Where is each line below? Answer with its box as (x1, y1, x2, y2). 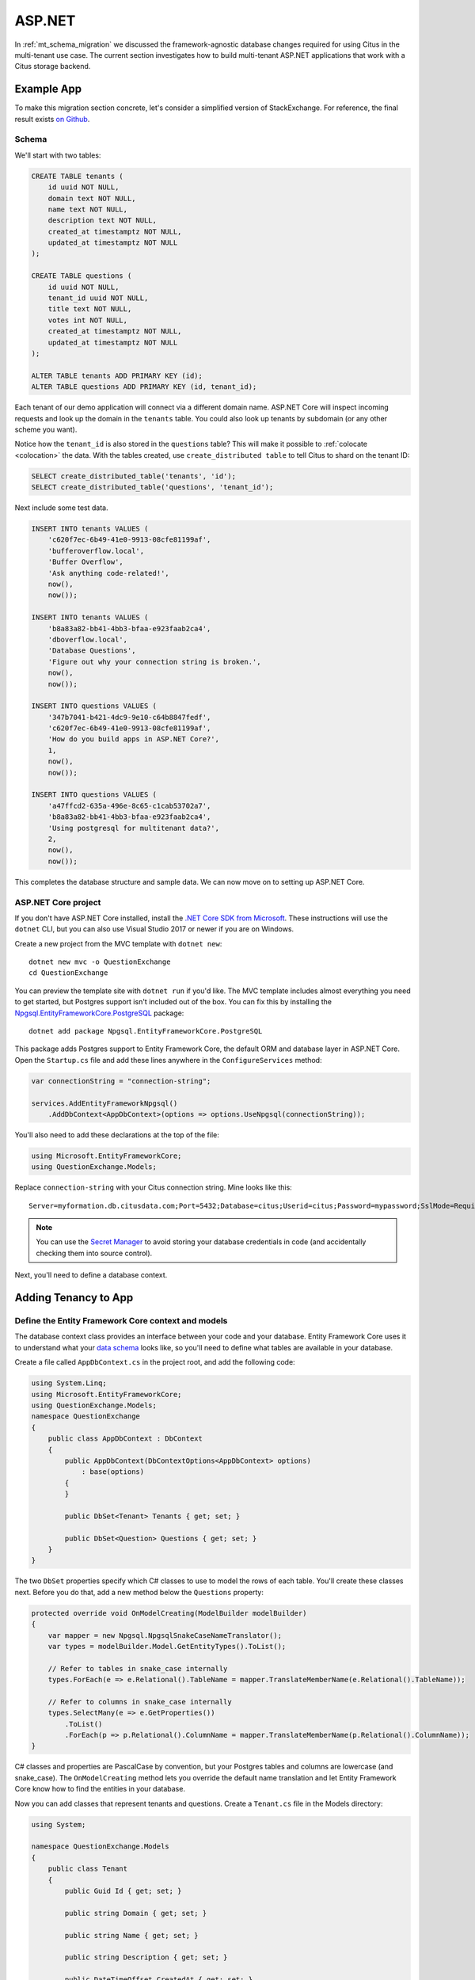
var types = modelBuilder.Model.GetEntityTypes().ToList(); (47, 1642, 287, 1651)
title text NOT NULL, (47, 305, 132, 314)
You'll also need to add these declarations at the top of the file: (14, 1129, 219, 1140)
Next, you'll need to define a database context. (14, 1270, 168, 1280)
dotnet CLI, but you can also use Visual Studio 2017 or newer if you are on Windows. (14, 924, 294, 934)
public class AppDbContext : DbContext (47, 1434, 203, 1443)
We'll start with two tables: (14, 150, 101, 160)
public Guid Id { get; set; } (64, 1886, 182, 1895)
